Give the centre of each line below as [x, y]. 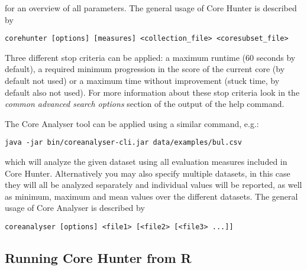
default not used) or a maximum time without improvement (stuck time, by [142, 81]
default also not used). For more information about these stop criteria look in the [152, 92]
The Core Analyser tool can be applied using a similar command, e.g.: [132, 123]
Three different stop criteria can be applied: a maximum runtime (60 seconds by [150, 57]
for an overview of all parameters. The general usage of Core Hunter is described [151, 8]
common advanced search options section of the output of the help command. [145, 104]
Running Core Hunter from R [98, 258]
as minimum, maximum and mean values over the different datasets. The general [151, 196]
